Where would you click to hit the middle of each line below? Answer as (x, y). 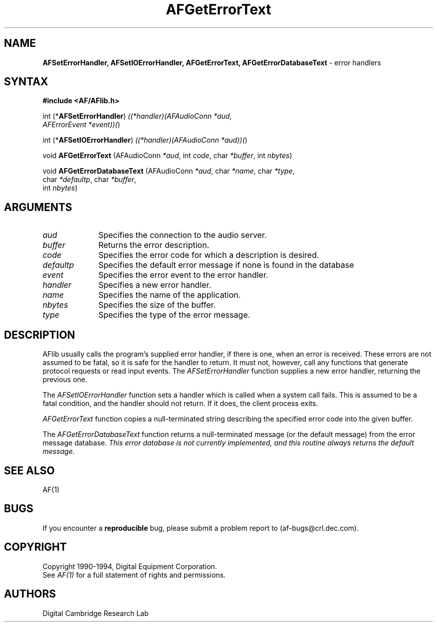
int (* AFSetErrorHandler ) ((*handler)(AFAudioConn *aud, (137, 116)
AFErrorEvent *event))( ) (81, 125)
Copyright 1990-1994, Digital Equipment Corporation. (130, 566)
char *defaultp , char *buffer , (89, 180)
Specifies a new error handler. (155, 285)
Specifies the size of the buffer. (157, 305)
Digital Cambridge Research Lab (96, 613)
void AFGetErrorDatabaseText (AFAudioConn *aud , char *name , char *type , (169, 171)
